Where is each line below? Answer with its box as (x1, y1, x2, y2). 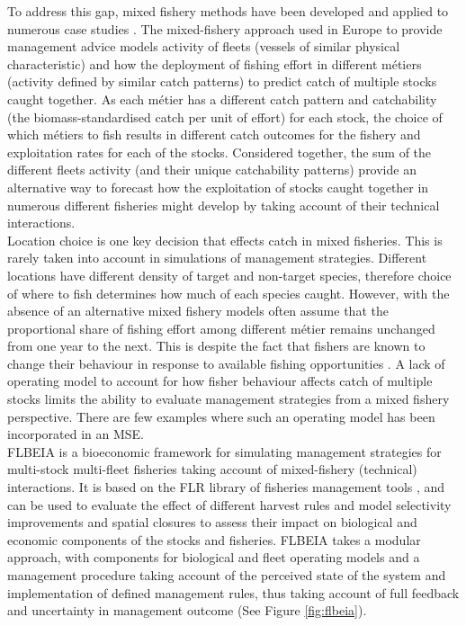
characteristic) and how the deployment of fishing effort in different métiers (7, 54, 422, 73)
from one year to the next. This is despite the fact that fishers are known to (7, 336, 426, 355)
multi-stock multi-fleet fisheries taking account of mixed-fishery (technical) (7, 460, 417, 478)
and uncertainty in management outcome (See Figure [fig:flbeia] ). (7, 601, 367, 620)
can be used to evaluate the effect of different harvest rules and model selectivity (7, 495, 452, 514)
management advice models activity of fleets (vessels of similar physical (7, 37, 400, 56)
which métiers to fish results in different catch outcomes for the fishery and (7, 125, 421, 144)
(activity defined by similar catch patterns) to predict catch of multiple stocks (7, 72, 437, 91)
